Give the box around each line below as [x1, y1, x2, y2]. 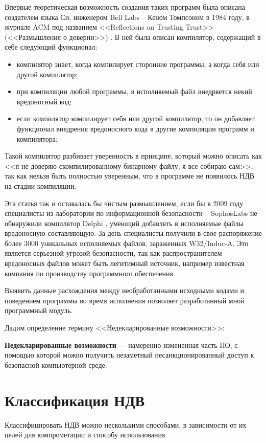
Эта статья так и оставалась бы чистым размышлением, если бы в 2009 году [5, 197, 244, 208]
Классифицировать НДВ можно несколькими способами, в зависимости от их [5, 419, 247, 430]
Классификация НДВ [5, 389, 145, 410]
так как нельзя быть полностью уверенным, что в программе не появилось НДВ [5, 170, 255, 181]
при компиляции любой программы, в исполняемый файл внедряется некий [16, 86, 252, 97]
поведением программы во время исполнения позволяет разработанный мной [5, 295, 245, 305]
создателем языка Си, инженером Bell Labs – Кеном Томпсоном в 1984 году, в [5, 11, 250, 22]
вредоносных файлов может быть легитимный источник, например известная [5, 258, 245, 269]
